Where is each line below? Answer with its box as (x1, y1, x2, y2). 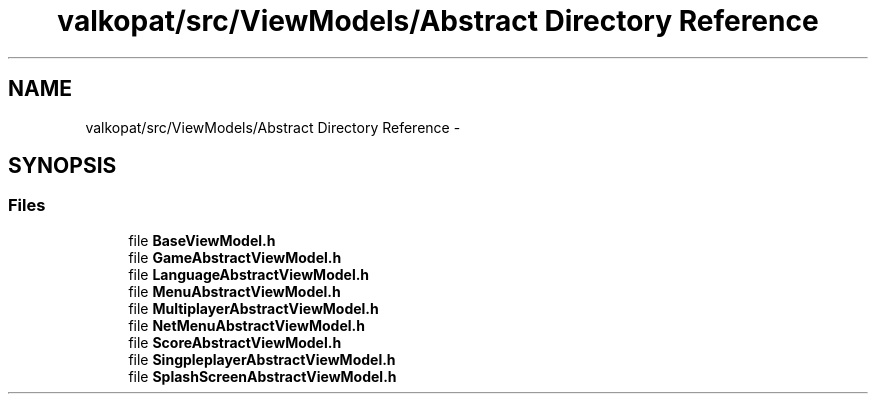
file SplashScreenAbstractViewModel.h (128, 367, 397, 385)
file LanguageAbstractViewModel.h (128, 265, 370, 283)
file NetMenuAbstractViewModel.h (128, 316, 365, 334)
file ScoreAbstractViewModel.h (128, 333, 342, 351)
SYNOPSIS (8, 153, 117, 179)
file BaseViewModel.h (128, 231, 276, 249)
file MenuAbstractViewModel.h (128, 282, 341, 300)
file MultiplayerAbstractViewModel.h (128, 299, 379, 317)
